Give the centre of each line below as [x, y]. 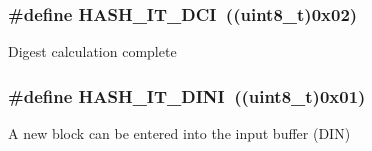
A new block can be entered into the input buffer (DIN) [179, 133]
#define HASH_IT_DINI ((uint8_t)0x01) [187, 95]
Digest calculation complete [92, 51]
